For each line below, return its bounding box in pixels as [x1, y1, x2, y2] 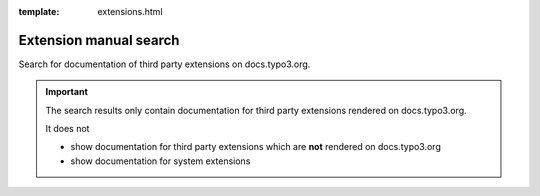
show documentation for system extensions [70, 155, 251, 167]
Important [45, 86, 89, 98]
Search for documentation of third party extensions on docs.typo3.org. [18, 58, 311, 70]
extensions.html [97, 6, 164, 17]
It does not [45, 123, 90, 135]
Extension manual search [18, 31, 180, 49]
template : [18, 6, 60, 17]
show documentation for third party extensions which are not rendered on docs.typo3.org [70, 141, 442, 153]
